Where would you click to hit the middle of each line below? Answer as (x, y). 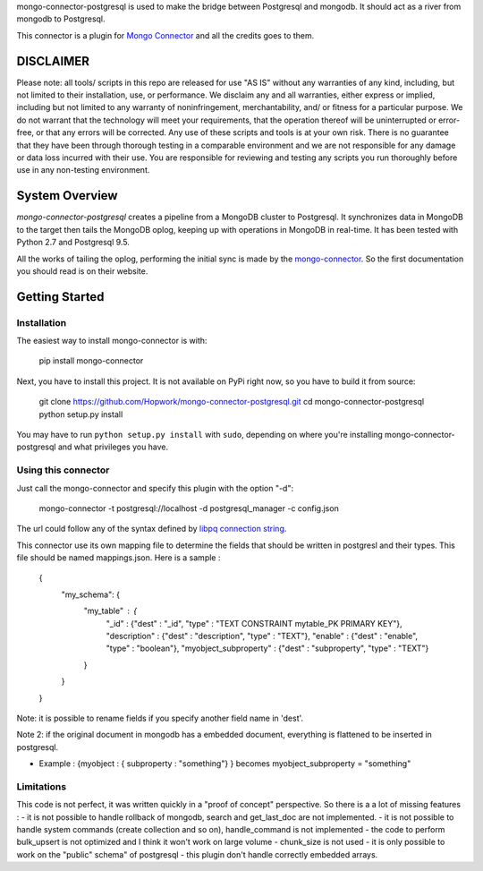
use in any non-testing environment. (83, 170)
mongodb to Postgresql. (61, 19)
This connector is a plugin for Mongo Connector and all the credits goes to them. (165, 35)
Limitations (42, 786)
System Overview (67, 196)
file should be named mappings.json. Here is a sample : (119, 558)
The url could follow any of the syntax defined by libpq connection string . (152, 529)
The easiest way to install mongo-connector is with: (112, 341)
